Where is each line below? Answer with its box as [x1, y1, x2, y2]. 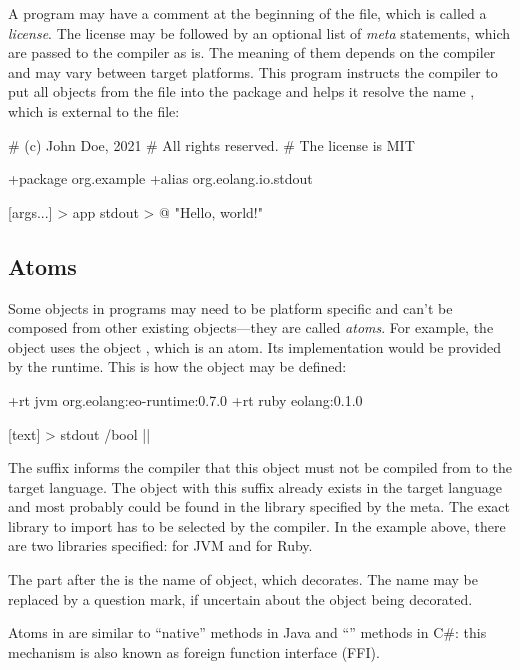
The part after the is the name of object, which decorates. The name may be [8, 569, 478, 590]
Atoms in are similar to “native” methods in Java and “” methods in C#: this [8, 622, 487, 643]
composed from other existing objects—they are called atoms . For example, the [8, 317, 494, 338]
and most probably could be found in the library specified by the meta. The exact [8, 496, 510, 517]
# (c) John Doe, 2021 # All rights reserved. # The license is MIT [8, 134, 415, 155]
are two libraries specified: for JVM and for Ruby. [8, 535, 313, 556]
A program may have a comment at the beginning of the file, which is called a [8, 3, 487, 23]
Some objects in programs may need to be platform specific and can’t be [8, 297, 453, 318]
